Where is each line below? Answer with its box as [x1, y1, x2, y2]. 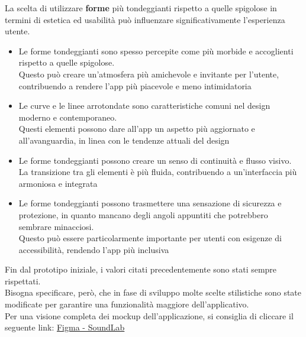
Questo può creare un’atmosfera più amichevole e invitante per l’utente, [18, 67, 279, 80]
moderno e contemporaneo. [18, 111, 117, 123]
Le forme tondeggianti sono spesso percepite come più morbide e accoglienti [18, 44, 294, 57]
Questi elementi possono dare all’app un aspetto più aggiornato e [18, 122, 255, 135]
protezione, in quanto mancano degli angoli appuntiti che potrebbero [18, 208, 268, 221]
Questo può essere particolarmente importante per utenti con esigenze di [18, 232, 282, 244]
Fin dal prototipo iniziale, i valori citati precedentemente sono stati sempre [5, 263, 277, 276]
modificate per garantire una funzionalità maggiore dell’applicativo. [5, 298, 249, 310]
